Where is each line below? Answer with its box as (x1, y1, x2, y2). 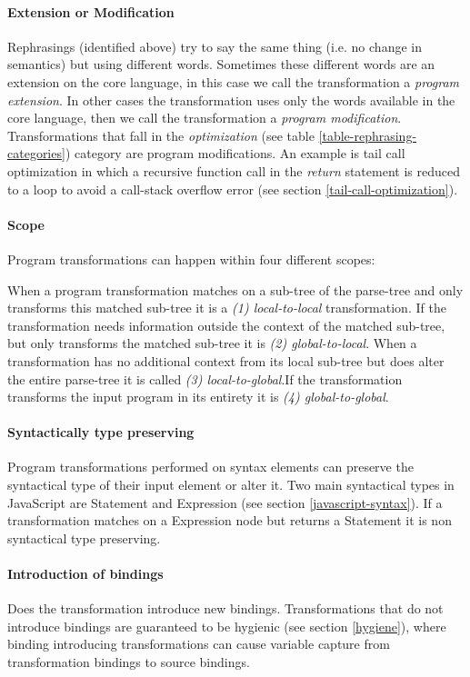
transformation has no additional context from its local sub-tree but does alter (7, 351, 445, 370)
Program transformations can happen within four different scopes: (7, 249, 375, 268)
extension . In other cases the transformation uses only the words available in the (7, 90, 455, 109)
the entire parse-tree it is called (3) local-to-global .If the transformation (7, 369, 403, 388)
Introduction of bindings (7, 564, 164, 583)
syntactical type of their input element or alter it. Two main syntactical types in (7, 475, 455, 494)
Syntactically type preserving (7, 423, 195, 442)
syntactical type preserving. (7, 528, 161, 547)
